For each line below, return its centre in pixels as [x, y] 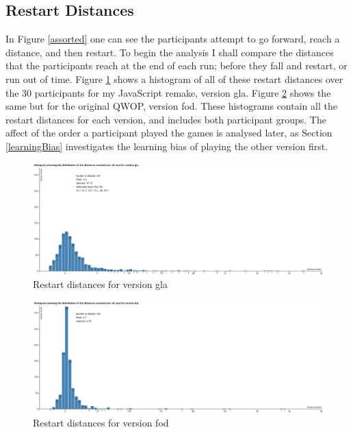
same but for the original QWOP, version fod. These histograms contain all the [171, 106]
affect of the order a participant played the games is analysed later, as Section [169, 133]
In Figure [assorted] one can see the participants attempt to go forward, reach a [173, 39]
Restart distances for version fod [101, 422]
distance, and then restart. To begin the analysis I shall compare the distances [170, 52]
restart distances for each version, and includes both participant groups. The [166, 119]
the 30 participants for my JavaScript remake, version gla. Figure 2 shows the [168, 92]
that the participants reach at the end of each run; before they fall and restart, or [176, 65]
